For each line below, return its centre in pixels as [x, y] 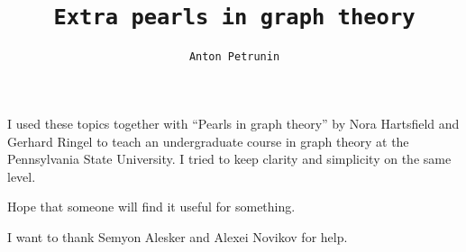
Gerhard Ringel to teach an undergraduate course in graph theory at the [208, 141]
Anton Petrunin [234, 57]
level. [22, 176]
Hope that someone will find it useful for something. [151, 207]
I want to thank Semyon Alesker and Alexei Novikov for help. [178, 236]
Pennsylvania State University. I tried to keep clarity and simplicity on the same [229, 159]
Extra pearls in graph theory [234, 18]
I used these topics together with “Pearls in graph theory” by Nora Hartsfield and [233, 123]
